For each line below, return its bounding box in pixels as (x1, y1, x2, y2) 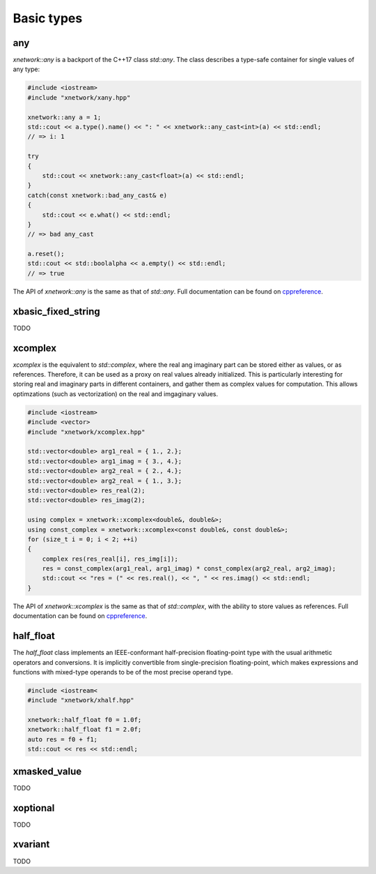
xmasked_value (13, 765, 82, 777)
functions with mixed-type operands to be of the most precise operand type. (13, 668, 233, 676)
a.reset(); (27, 250, 65, 258)
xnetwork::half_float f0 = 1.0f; (27, 716, 142, 724)
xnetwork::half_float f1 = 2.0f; (27, 725, 142, 734)
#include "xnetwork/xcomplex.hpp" (27, 428, 146, 436)
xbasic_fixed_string (13, 306, 100, 317)
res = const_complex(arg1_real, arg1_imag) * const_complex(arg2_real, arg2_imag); (42, 565, 336, 573)
